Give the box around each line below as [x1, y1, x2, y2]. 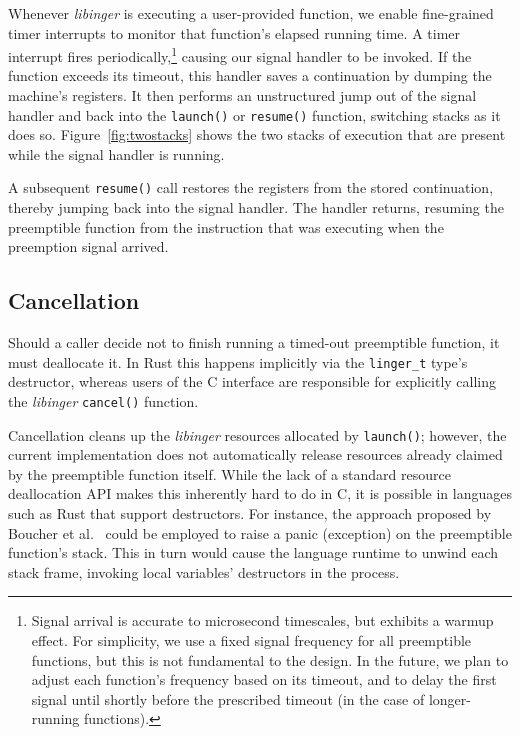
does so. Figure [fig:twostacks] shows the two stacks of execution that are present [8, 124, 506, 145]
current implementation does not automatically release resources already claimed [8, 444, 503, 465]
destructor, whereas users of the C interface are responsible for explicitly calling [8, 371, 497, 392]
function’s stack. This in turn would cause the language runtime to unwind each [8, 542, 499, 563]
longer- [428, 688, 471, 709]
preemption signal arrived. [8, 236, 169, 257]
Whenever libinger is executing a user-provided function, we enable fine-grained [8, 3, 494, 23]
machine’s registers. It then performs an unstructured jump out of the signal [8, 85, 477, 106]
